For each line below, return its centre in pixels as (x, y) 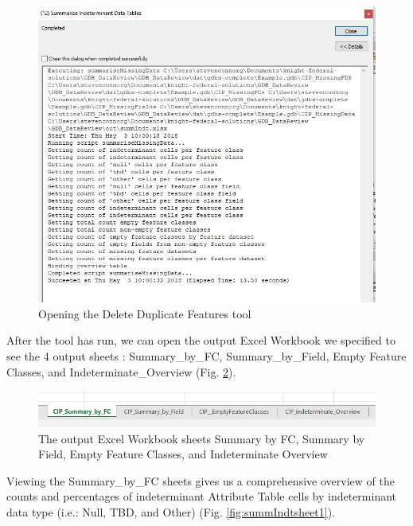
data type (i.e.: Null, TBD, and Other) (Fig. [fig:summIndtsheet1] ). (171, 511)
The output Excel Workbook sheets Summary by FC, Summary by (202, 438)
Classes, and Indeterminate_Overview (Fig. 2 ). (121, 371)
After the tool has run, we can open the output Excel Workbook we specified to (201, 340)
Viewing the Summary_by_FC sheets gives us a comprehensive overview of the (201, 480)
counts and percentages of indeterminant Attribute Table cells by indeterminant (202, 496)
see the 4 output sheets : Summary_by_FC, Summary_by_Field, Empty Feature (206, 356)
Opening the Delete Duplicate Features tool (145, 313)
